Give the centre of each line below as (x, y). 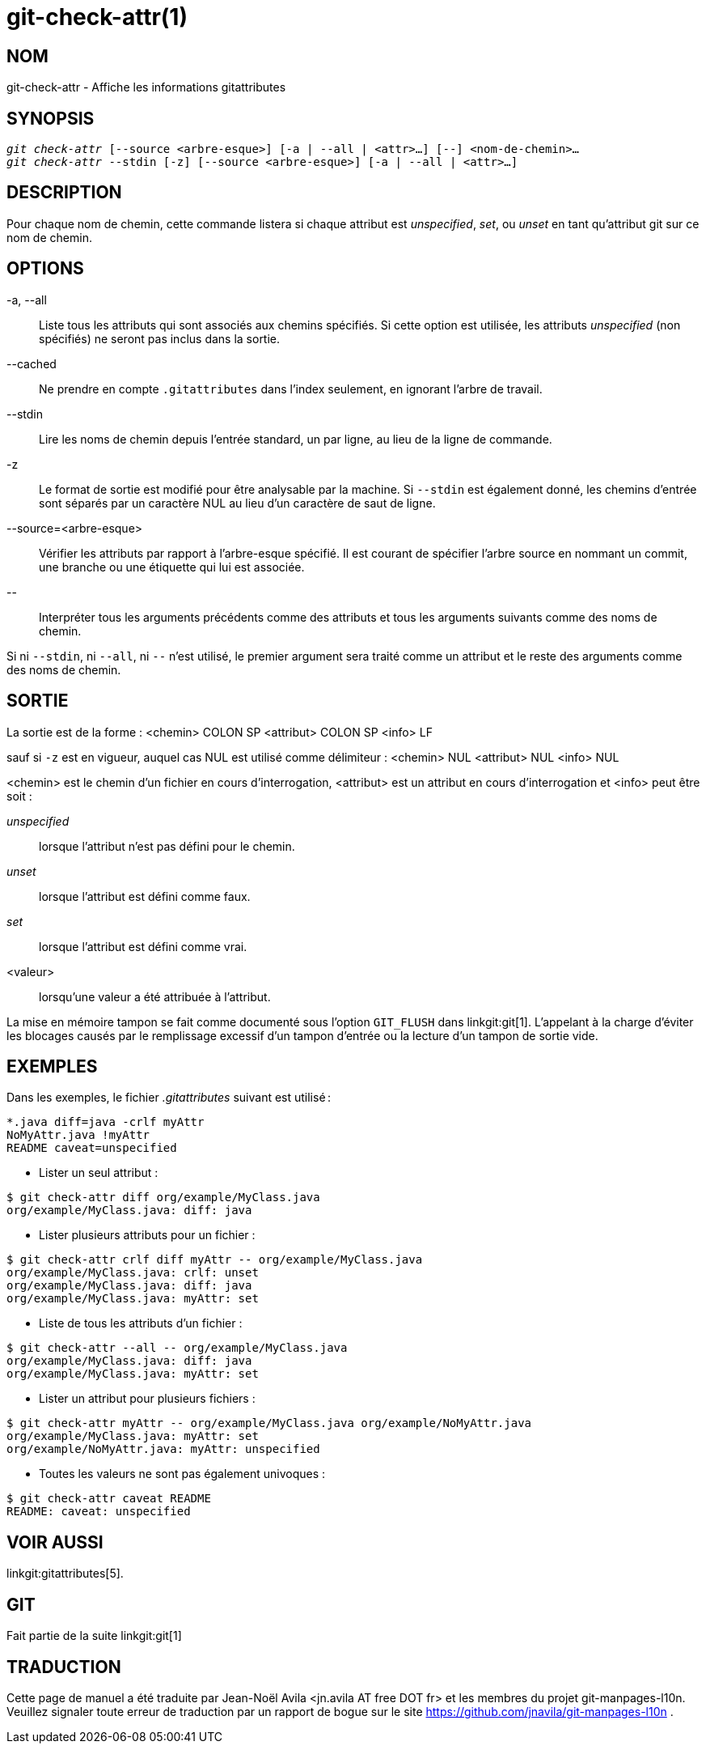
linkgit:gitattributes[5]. (65, 1574)
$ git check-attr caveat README (109, 1499)
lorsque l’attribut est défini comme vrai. (143, 946)
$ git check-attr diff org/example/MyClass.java (163, 1198)
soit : (19, 796)
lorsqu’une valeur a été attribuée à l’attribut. (155, 996)
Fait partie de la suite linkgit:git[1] (94, 1636)
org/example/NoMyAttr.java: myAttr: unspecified (163, 1449)
